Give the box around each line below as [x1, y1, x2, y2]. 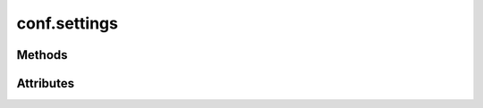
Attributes [16, 76, 75, 91]
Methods [16, 47, 68, 62]
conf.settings [16, 13, 118, 33]
